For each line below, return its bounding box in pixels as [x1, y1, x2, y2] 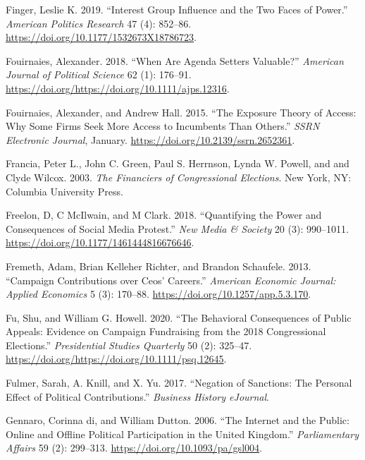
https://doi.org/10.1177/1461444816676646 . [6, 235, 194, 250]
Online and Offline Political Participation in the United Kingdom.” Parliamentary [6, 426, 359, 441]
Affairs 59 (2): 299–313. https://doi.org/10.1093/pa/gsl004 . [6, 440, 262, 455]
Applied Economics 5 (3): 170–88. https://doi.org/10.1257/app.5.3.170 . [6, 286, 311, 301]
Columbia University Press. [6, 183, 123, 198]
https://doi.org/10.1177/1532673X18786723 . [6, 30, 197, 44]
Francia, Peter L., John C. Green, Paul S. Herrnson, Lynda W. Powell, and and [6, 156, 349, 171]
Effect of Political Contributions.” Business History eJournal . [6, 389, 269, 404]
